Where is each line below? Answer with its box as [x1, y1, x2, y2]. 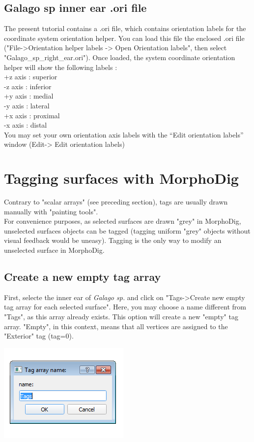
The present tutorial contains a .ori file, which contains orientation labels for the [4, 23, 246, 34]
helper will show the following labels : [4, 62, 117, 72]
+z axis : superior [4, 71, 57, 82]
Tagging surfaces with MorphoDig [4, 168, 239, 188]
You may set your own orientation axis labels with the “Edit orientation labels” [4, 129, 244, 139]
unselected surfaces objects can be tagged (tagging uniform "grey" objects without [4, 225, 251, 236]
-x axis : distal [4, 120, 47, 130]
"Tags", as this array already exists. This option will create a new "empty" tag [4, 311, 238, 321]
